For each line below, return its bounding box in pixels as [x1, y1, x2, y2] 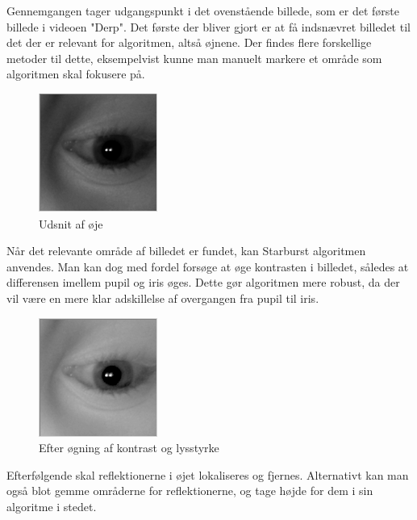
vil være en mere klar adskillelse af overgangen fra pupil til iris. [6, 289, 319, 306]
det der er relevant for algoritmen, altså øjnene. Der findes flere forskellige [6, 34, 372, 51]
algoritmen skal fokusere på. [6, 65, 145, 82]
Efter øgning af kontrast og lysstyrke [39, 439, 219, 456]
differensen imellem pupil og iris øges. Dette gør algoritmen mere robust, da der [6, 274, 400, 291]
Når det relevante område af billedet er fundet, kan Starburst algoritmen [6, 242, 366, 259]
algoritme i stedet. [6, 497, 97, 514]
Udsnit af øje [39, 215, 103, 232]
